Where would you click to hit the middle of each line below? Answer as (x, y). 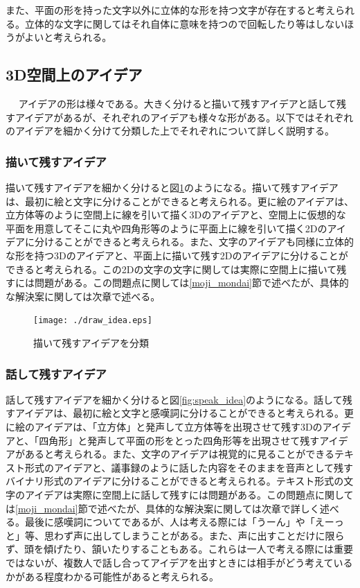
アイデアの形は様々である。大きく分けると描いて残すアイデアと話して (177, 103)
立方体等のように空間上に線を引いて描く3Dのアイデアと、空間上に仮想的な (176, 215)
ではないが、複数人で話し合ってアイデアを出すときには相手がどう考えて (170, 562)
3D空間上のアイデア (74, 75)
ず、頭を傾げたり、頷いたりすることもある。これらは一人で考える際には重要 (180, 549)
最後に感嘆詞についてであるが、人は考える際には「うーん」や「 (170, 522)
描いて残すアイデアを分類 (91, 342)
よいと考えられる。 (68, 37)
